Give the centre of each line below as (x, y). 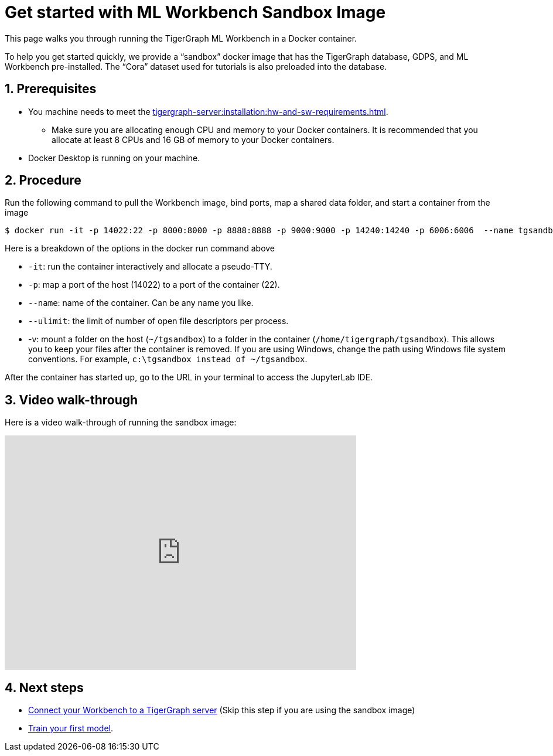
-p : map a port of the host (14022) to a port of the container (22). (154, 285)
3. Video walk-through (71, 400)
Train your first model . (71, 728)
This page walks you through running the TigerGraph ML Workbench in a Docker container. (181, 38)
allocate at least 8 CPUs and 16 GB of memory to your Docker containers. (193, 139)
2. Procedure (43, 181)
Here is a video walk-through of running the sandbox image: (121, 423)
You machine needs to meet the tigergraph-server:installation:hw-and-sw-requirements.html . (208, 111)
